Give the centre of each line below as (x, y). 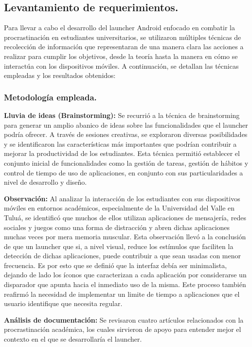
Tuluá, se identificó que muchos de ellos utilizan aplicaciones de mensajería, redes (125, 217)
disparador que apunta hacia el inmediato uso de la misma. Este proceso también (125, 284)
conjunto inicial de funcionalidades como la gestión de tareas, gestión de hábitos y (126, 163)
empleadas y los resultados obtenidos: (60, 75)
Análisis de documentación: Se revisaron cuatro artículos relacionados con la (124, 319)
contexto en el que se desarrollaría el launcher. (73, 339)
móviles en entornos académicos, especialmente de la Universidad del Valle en (119, 208)
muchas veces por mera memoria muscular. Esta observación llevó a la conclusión (125, 237)
